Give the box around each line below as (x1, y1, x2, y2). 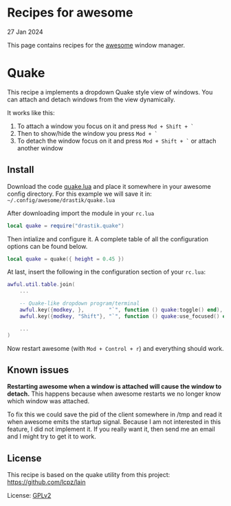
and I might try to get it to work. (7, 432, 96, 441)
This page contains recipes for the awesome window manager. (7, 41, 186, 49)
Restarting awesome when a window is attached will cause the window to (7, 383, 222, 391)
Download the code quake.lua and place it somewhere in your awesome (7, 182, 212, 190)
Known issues (7, 364, 69, 376)
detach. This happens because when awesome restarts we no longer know (7, 389, 221, 398)
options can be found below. (7, 242, 88, 250)
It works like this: (7, 108, 55, 117)
